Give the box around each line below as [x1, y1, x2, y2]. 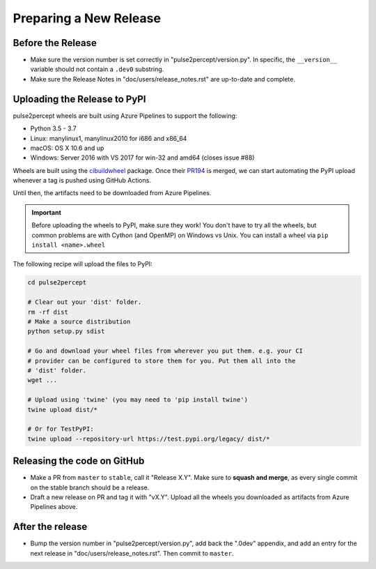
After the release [13, 521, 88, 533]
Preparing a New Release [13, 10, 162, 26]
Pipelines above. [30, 503, 78, 511]
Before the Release [13, 37, 97, 49]
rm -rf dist [27, 308, 69, 316]
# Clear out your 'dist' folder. [27, 298, 142, 306]
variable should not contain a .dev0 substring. [30, 65, 164, 73]
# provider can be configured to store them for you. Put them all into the [27, 356, 296, 365]
